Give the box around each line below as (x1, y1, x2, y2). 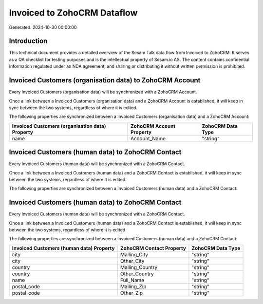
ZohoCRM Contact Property (120, 245, 186, 251)
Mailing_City (120, 251, 149, 258)
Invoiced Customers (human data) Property (12, 245, 115, 251)
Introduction (9, 37, 48, 45)
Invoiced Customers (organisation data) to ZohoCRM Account (9, 76, 201, 85)
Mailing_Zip (120, 283, 147, 290)
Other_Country (120, 270, 154, 277)
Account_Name (130, 135, 166, 142)
